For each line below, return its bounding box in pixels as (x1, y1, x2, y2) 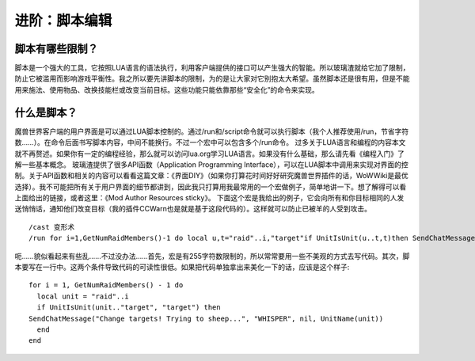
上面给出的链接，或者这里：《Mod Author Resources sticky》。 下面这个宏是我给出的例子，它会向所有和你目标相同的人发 (14, 193, 405, 203)
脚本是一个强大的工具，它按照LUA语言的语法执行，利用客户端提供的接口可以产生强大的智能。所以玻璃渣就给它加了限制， (14, 63, 410, 73)
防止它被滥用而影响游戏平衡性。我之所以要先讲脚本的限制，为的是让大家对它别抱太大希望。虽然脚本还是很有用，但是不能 (14, 74, 410, 83)
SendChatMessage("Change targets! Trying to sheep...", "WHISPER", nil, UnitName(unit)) (28, 313, 384, 323)
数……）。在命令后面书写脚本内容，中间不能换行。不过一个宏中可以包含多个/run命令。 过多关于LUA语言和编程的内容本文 (14, 138, 406, 147)
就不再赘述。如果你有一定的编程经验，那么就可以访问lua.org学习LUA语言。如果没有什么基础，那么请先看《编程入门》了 (14, 149, 405, 158)
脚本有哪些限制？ (14, 42, 98, 55)
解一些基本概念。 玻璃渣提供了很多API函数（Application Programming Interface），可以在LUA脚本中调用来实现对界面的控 (14, 159, 409, 169)
